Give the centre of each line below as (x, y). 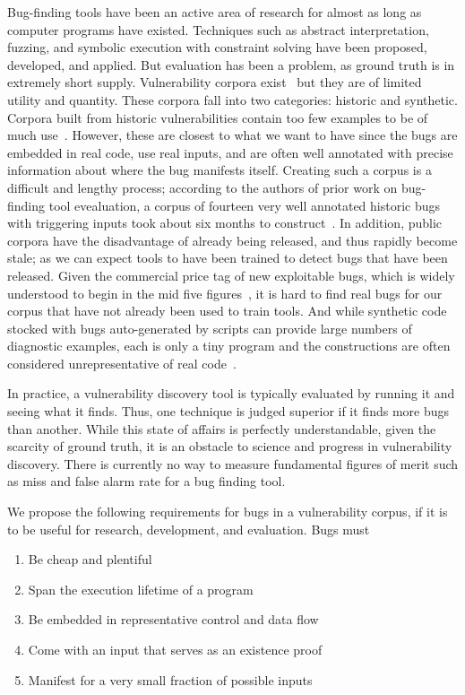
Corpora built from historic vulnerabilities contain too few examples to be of (218, 117)
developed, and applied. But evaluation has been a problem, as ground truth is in (231, 64)
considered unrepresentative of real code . (122, 363)
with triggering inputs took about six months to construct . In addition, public (225, 223)
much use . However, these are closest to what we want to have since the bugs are (232, 135)
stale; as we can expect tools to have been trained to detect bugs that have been (228, 258)
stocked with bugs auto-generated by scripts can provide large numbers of (210, 328)
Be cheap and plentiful (90, 559)
